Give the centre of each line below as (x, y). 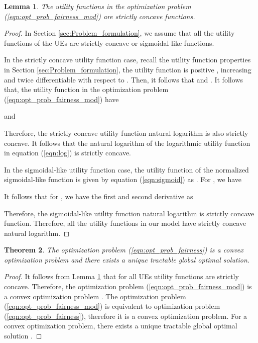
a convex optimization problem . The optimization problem (95, 296)
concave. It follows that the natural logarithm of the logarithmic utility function (127, 143)
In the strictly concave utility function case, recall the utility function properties (127, 60)
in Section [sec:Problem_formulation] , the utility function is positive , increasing (128, 69)
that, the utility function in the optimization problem (86, 89)
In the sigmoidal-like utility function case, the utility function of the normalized (126, 169)
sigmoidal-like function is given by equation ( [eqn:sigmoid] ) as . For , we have (123, 179)
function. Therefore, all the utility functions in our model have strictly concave (125, 223)
